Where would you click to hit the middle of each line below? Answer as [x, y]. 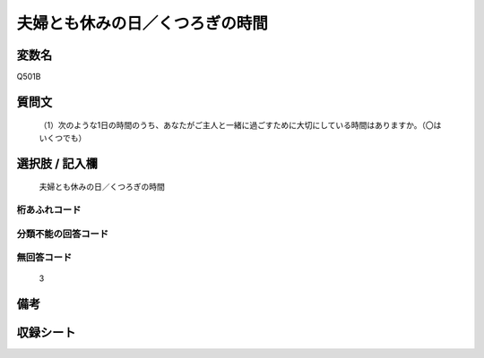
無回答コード [44, 258]
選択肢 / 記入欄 [57, 163]
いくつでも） [63, 138]
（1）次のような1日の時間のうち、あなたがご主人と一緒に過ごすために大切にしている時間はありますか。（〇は [240, 125]
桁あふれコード [49, 210]
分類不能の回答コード [63, 234]
